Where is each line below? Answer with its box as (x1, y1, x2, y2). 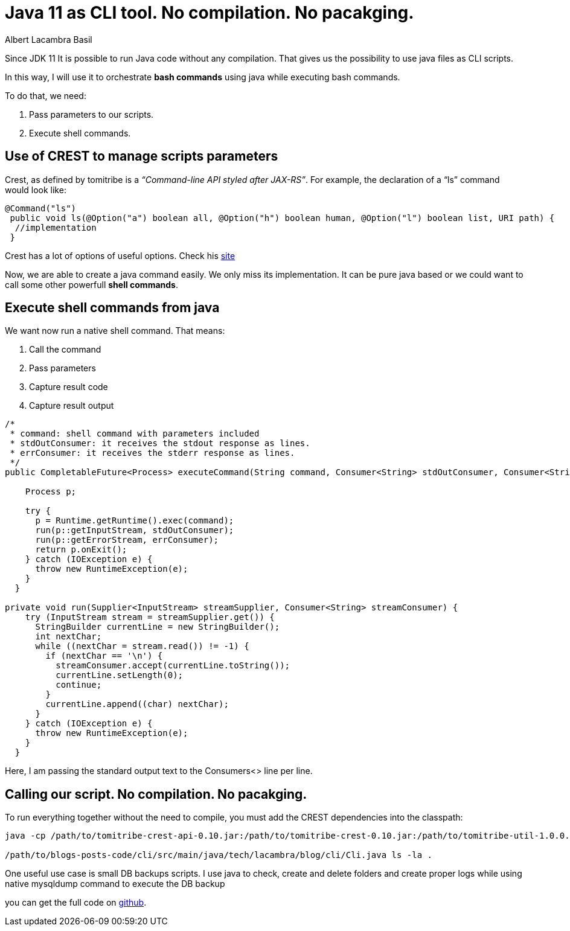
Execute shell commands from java (5, 300, 220, 316)
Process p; (25, 487, 77, 497)
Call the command (29, 344, 101, 355)
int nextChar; (35, 632, 102, 642)
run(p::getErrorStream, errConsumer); (35, 535, 219, 545)
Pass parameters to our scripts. (29, 109, 154, 120)
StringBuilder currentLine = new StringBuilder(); (35, 622, 280, 632)
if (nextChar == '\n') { (45, 651, 163, 661)
